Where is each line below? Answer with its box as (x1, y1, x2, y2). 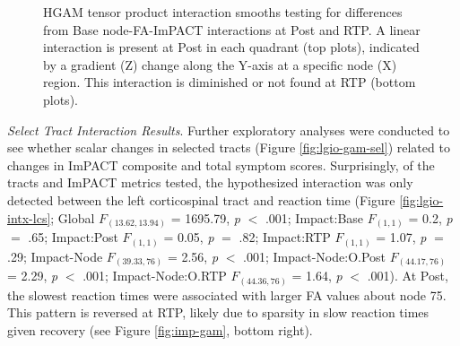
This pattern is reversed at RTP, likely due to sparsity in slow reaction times (7, 303, 430, 322)
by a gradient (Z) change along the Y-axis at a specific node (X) (43, 55, 397, 74)
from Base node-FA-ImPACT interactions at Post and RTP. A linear (43, 20, 421, 39)
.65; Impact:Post (28, 228, 118, 247)
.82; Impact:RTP (239, 228, 331, 247)
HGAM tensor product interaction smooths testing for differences (43, 3, 403, 21)
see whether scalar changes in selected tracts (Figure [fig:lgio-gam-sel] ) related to (7, 138, 450, 157)
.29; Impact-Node (7, 247, 103, 265)
